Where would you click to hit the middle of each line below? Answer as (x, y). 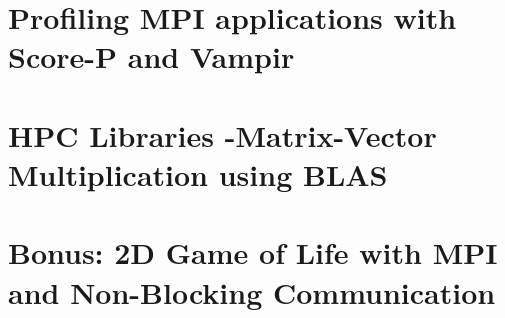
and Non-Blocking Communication (252, 291)
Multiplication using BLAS (198, 173)
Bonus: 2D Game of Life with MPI (253, 252)
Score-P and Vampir (151, 56)
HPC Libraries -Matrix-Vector (222, 134)
